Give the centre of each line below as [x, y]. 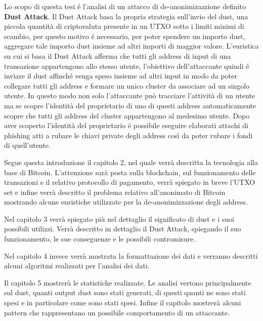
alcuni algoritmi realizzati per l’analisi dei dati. [77, 266]
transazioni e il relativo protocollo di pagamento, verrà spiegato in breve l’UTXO [130, 182]
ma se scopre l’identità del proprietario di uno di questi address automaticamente [130, 105]
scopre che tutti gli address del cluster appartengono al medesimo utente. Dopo [127, 115]
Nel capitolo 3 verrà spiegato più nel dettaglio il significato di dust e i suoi [119, 218]
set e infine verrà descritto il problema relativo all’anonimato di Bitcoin [115, 192]
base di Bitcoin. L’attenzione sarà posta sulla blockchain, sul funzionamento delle [130, 172]
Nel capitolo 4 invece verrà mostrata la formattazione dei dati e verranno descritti [131, 255]
